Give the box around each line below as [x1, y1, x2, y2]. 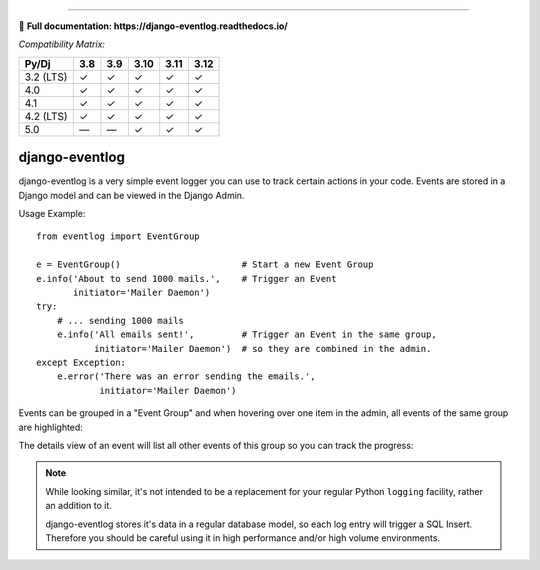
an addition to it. [45, 500, 112, 512]
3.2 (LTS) [24, 70, 68, 84]
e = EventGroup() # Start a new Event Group [36, 259, 374, 270]
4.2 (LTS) [24, 109, 69, 123]
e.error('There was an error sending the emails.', [56, 371, 316, 382]
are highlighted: [18, 421, 84, 433]
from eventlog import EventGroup [36, 231, 200, 242]
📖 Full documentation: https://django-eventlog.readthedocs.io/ [18, 20, 289, 32]
